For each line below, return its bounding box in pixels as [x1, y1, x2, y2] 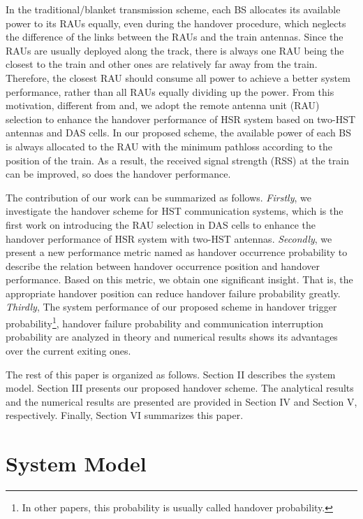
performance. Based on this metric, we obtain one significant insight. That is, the [6, 272, 353, 287]
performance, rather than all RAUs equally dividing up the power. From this [6, 84, 334, 99]
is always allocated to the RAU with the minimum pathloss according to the [6, 138, 332, 153]
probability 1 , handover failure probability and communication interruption [6, 314, 323, 330]
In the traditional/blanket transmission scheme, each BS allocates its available [6, 2, 341, 16]
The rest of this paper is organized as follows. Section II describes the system [6, 367, 336, 381]
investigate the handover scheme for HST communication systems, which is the [6, 204, 343, 218]
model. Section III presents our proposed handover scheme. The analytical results [6, 381, 354, 395]
